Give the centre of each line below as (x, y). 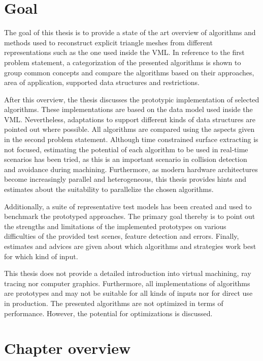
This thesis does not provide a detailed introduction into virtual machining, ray (128, 273)
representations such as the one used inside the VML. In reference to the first (124, 52)
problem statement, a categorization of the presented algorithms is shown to (123, 62)
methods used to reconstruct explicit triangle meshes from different (108, 42)
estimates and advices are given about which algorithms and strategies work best (130, 246)
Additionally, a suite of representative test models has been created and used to (128, 206)
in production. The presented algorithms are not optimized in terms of (114, 303)
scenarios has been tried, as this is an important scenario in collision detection (126, 159)
